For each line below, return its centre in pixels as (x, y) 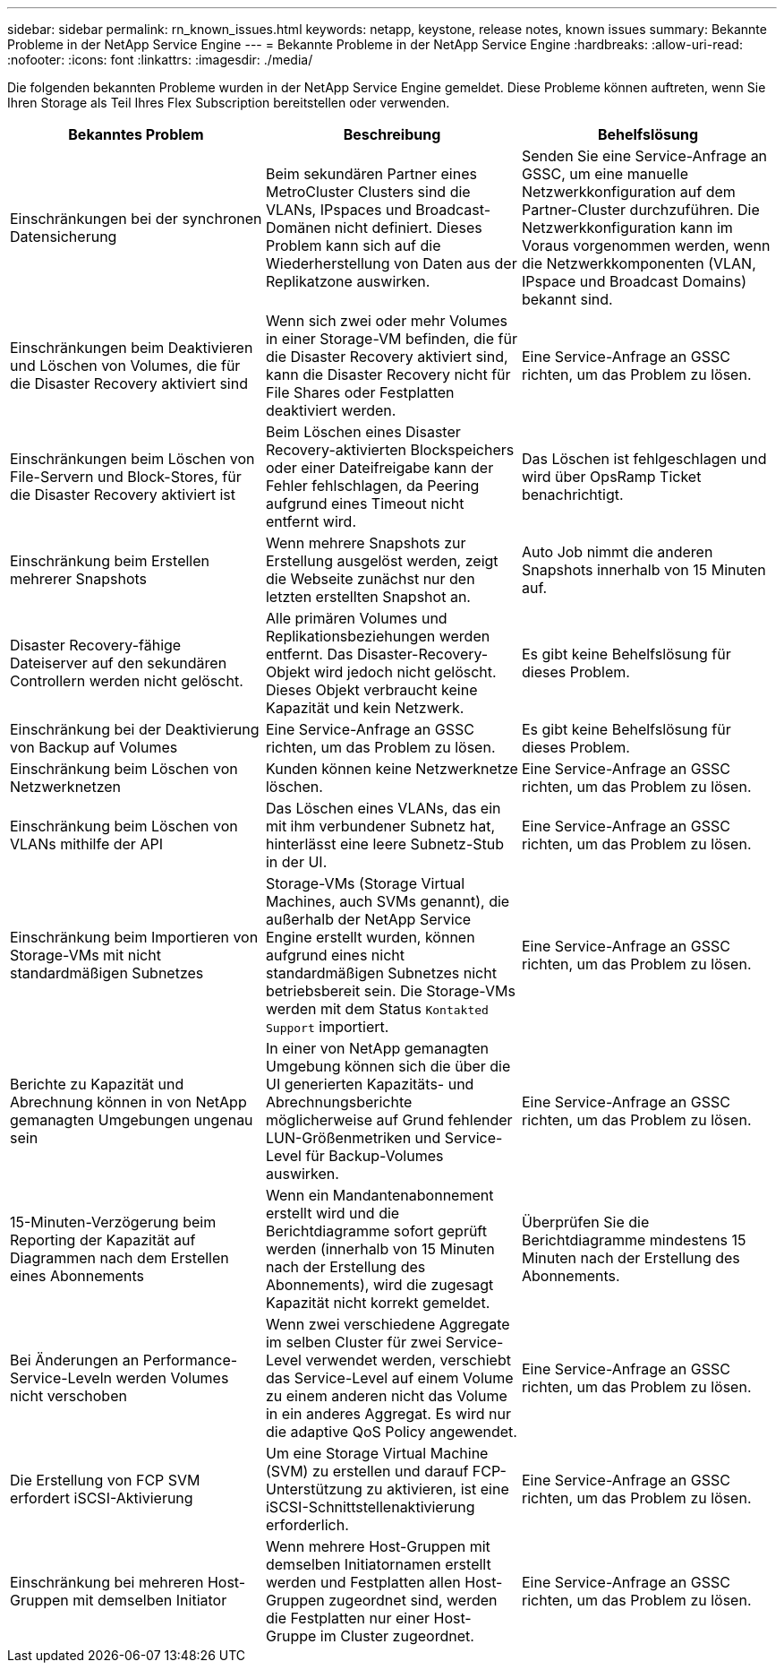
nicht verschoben (68, 1396)
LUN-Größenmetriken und (353, 1138)
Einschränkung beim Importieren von (134, 937)
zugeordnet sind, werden (413, 1600)
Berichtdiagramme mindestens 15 (634, 1240)
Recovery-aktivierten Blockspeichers (390, 450)
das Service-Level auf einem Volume (389, 1378)
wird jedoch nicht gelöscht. (405, 672)
